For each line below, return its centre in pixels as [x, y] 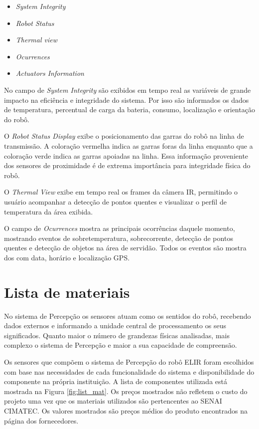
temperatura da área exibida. [49, 211]
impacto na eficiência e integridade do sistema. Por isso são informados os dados [127, 100]
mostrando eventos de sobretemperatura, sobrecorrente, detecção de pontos [119, 238]
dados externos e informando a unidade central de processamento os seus [115, 325]
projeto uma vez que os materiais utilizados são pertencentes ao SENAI [113, 401]
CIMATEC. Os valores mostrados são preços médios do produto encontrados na [126, 410]
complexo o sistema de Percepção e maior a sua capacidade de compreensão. [121, 345]
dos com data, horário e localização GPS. [67, 257]
